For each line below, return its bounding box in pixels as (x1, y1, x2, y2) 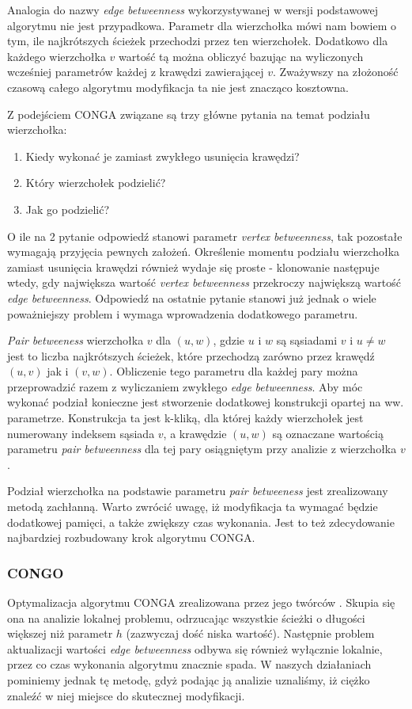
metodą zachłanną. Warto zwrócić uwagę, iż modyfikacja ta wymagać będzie (7, 498, 378, 515)
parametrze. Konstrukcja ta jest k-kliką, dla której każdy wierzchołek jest (7, 410, 364, 426)
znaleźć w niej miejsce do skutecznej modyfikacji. (7, 687, 245, 703)
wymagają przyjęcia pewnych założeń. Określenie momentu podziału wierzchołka (7, 243, 400, 260)
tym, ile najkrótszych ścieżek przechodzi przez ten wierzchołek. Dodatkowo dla (7, 32, 388, 49)
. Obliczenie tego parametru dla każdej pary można (109, 363, 358, 379)
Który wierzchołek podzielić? (25, 174, 166, 191)
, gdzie (213, 332, 245, 349)
